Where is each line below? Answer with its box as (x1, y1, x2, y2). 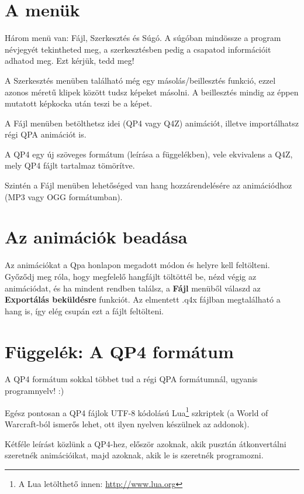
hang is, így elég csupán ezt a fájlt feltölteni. (5, 304, 164, 317)
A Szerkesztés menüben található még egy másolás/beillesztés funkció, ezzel (5, 74, 276, 86)
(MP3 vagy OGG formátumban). (5, 190, 123, 203)
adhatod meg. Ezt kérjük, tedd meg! (5, 54, 134, 67)
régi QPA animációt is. (5, 128, 87, 140)
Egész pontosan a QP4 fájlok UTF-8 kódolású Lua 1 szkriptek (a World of (5, 404, 268, 418)
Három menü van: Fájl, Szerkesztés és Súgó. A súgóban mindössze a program (5, 32, 281, 44)
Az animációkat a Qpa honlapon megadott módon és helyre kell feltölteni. (5, 259, 270, 271)
